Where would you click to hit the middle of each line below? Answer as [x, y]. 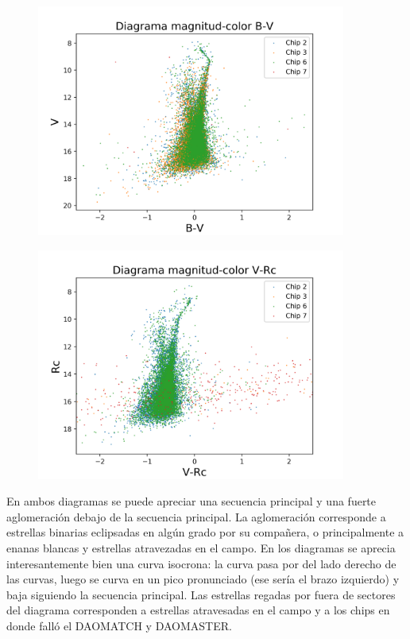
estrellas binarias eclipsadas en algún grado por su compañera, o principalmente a [205, 532]
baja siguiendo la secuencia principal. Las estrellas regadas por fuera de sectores [201, 594]
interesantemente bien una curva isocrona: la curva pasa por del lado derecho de [201, 563]
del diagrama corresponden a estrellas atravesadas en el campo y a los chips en [198, 610]
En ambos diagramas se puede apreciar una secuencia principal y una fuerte [191, 501]
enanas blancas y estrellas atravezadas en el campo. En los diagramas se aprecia [201, 547]
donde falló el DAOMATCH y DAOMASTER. [119, 625]
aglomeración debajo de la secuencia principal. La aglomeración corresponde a [196, 516]
